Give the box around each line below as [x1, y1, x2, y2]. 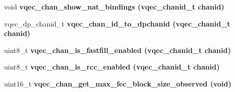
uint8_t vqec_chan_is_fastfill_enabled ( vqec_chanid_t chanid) [4, 44, 231, 55]
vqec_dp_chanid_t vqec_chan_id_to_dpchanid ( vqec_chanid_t [4, 18, 230, 28]
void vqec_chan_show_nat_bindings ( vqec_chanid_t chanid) [4, 1, 224, 11]
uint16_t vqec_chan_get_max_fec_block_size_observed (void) [4, 78, 231, 88]
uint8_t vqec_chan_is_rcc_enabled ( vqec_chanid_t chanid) [4, 61, 220, 72]
